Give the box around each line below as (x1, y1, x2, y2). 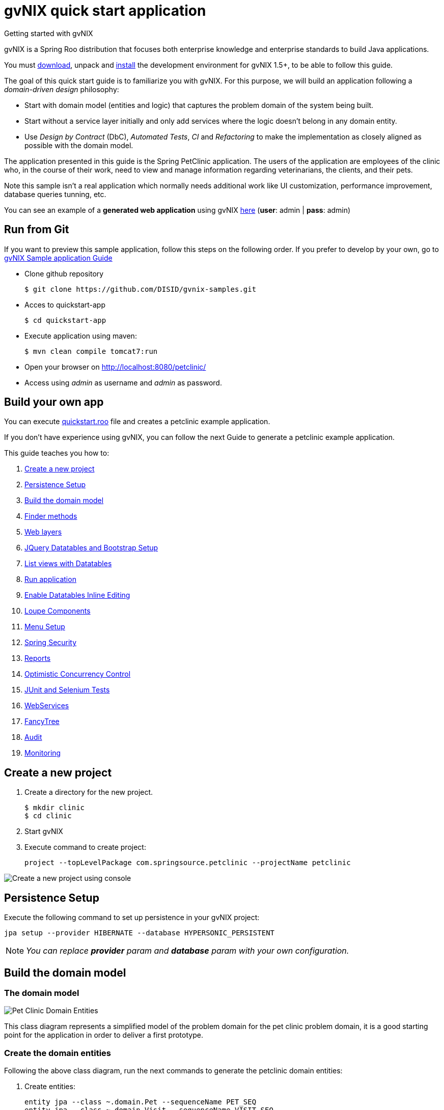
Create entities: (24, 1082, 75, 1091)
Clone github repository (24, 269, 104, 278)
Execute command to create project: (24, 843, 146, 852)
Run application (24, 575, 76, 584)
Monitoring (24, 748, 61, 758)
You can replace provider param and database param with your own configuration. (26, 946, 349, 956)
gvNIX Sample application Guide (4, 253, 113, 262)
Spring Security (24, 638, 77, 647)
